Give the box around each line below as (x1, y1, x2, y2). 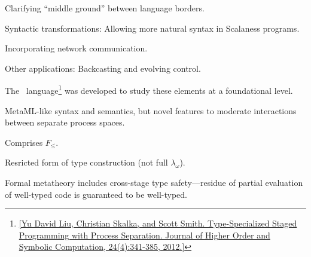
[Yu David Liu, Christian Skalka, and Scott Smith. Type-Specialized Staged (19, 217, 297, 230)
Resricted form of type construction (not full (5, 156, 168, 169)
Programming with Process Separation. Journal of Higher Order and (19, 228, 270, 241)
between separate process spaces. (5, 116, 125, 128)
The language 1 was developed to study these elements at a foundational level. (5, 82, 293, 97)
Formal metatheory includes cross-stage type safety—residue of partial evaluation (5, 176, 303, 188)
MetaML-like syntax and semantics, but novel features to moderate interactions (5, 104, 297, 117)
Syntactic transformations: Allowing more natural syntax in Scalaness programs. (5, 22, 300, 34)
